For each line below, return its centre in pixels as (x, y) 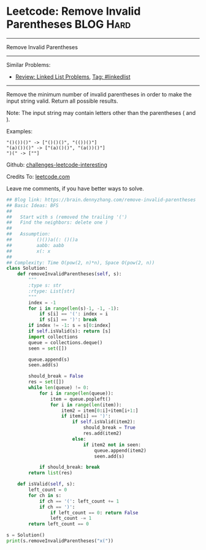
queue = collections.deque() (66, 342)
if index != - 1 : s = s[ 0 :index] (70, 326)
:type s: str (45, 286)
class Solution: (27, 269)
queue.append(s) (49, 359)
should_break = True (109, 428)
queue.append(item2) (120, 450)
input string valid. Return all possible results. (62, 101)
